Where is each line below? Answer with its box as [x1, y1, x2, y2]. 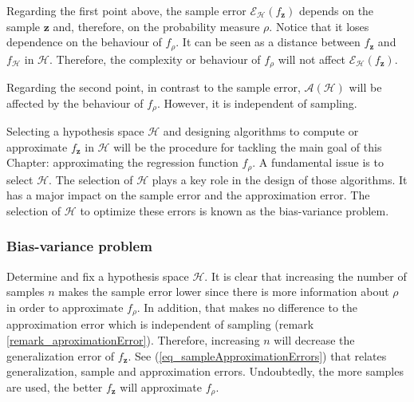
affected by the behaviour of [6, 94, 144, 111]
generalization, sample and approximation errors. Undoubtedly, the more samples [6, 363, 404, 380]
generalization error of [6, 347, 115, 364]
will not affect [278, 50, 346, 67]
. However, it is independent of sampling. [156, 94, 357, 111]
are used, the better [6, 378, 103, 395]
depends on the [299, 2, 374, 18]
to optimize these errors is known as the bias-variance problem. [80, 202, 389, 219]
